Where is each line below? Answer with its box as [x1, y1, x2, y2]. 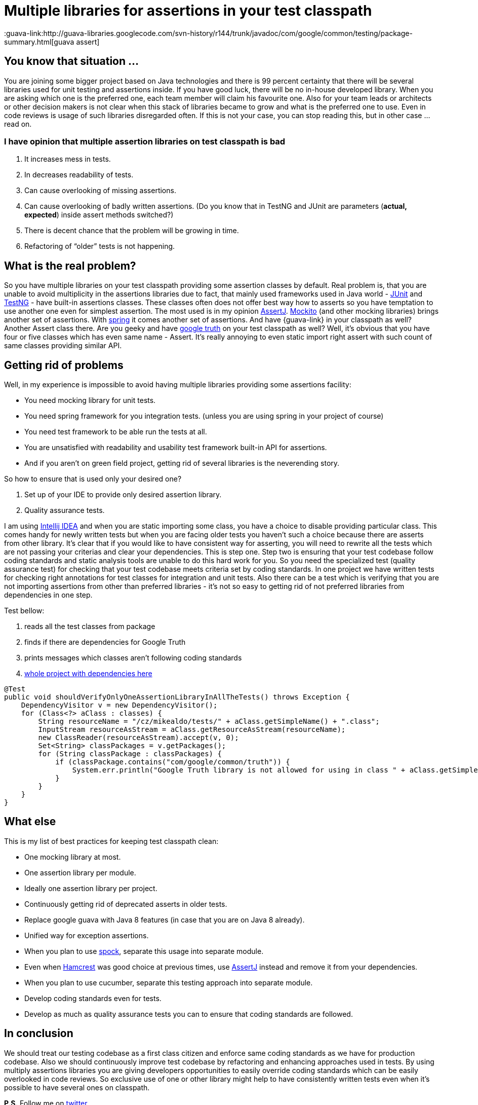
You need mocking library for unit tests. [24, 396, 156, 405]
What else [4, 815, 56, 828]
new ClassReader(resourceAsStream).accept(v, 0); [38, 733, 239, 742]
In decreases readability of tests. [24, 170, 134, 179]
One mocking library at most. [24, 852, 121, 861]
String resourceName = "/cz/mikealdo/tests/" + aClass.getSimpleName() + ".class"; [38, 717, 380, 726]
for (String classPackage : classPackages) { [38, 750, 222, 758]
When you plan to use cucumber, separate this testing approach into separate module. [24, 978, 313, 987]
